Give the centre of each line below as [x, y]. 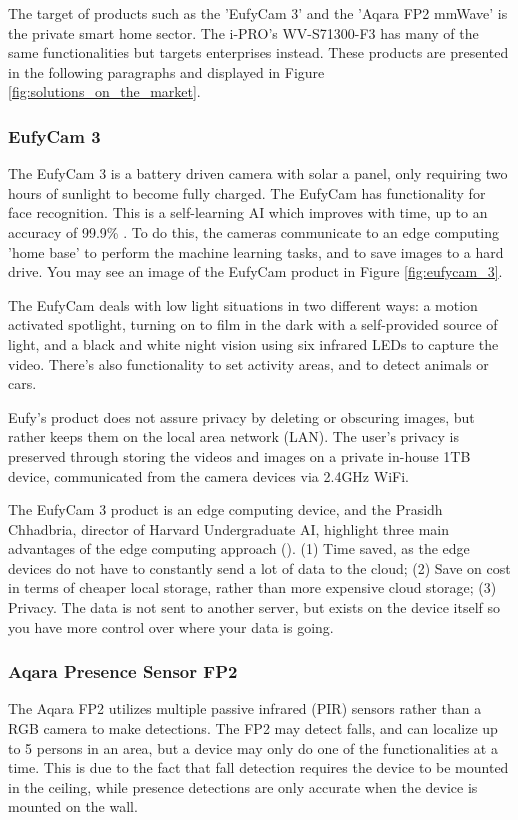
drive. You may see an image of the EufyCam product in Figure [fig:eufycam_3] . [255, 271]
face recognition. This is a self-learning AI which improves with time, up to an [248, 212]
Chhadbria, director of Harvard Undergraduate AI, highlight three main [228, 528]
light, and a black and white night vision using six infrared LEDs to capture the [253, 343]
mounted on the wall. [73, 806]
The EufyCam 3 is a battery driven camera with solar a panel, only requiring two [258, 173]
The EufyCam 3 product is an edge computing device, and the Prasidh [225, 509]
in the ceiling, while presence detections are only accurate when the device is [243, 786]
